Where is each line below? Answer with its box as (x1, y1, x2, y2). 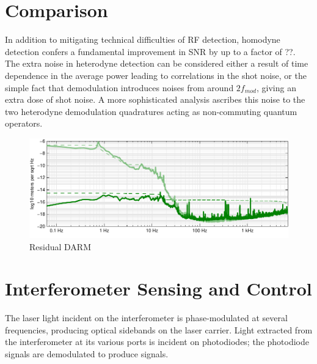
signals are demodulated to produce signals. (5, 347, 169, 360)
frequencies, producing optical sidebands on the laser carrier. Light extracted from (5, 323, 313, 336)
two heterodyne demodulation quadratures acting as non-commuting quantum (5, 105, 297, 117)
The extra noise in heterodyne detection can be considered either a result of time (5, 57, 308, 70)
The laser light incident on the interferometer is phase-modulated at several (5, 311, 288, 324)
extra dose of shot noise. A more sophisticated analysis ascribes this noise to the (5, 93, 305, 106)
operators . (5, 117, 43, 130)
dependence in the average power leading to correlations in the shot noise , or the (5, 69, 307, 81)
